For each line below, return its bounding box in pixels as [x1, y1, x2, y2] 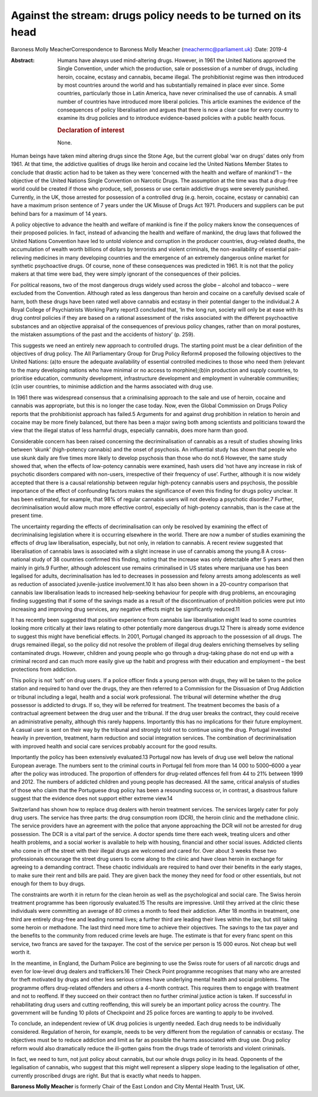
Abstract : [11, 57, 35, 64]
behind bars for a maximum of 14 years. [11, 210, 108, 217]
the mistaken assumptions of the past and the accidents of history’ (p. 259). [11, 331, 196, 338]
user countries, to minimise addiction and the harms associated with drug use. [23, 383, 213, 390]
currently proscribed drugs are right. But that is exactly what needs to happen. [11, 1072, 201, 1079]
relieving [11, 254, 32, 261]
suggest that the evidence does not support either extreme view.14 [11, 795, 173, 802]
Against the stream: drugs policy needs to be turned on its [11, 9, 302, 22]
